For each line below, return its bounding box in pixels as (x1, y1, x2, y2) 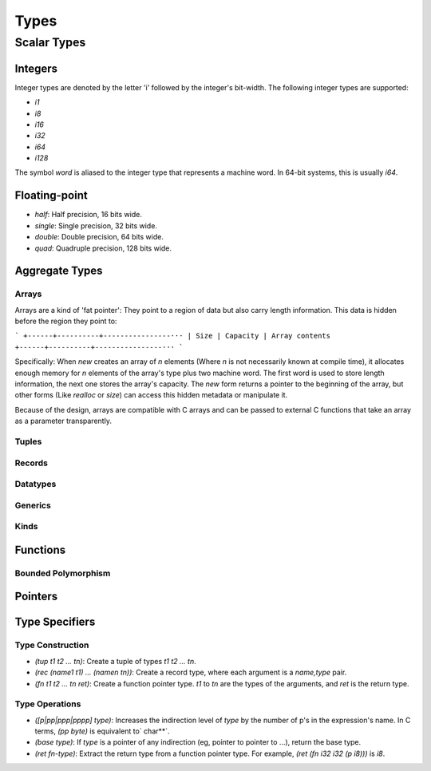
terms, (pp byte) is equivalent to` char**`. (34, 726, 171, 736)
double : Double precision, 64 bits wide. (34, 232, 164, 242)
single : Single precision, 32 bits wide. (34, 220, 157, 231)
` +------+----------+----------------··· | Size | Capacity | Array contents (14, 331, 331, 341)
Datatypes (14, 479, 57, 490)
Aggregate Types (14, 264, 103, 278)
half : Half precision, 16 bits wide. (34, 210, 143, 219)
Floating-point (14, 188, 88, 203)
